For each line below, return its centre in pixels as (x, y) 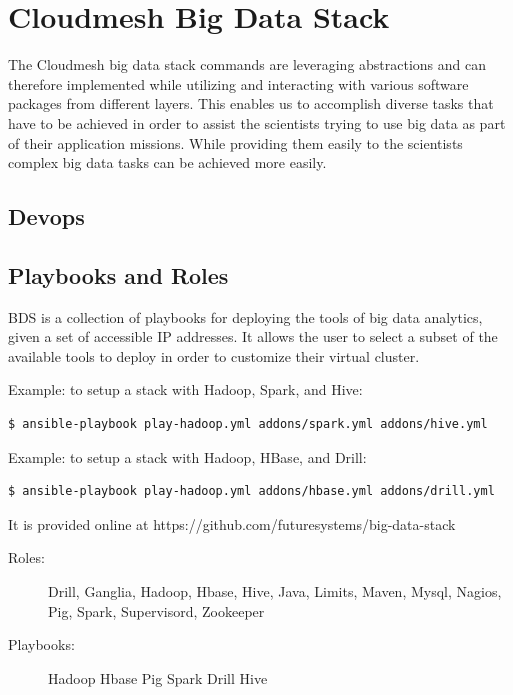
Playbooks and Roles (118, 274)
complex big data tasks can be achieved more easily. (167, 162)
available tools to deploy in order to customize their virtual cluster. (214, 355)
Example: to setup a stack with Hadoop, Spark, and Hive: (185, 389)
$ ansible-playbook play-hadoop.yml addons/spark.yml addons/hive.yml (248, 424)
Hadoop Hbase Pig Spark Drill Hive (158, 677)
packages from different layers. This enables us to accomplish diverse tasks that (251, 103)
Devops (46, 216)
